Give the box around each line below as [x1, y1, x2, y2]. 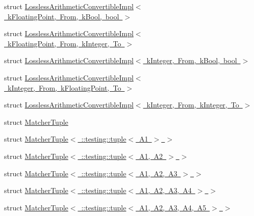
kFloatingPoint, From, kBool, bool [7, 11, 119, 21]
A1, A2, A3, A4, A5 [139, 202, 207, 212]
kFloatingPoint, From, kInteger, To [7, 38, 121, 48]
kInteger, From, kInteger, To [146, 99, 239, 110]
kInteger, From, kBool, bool [146, 55, 237, 66]
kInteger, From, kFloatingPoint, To [7, 82, 121, 93]
